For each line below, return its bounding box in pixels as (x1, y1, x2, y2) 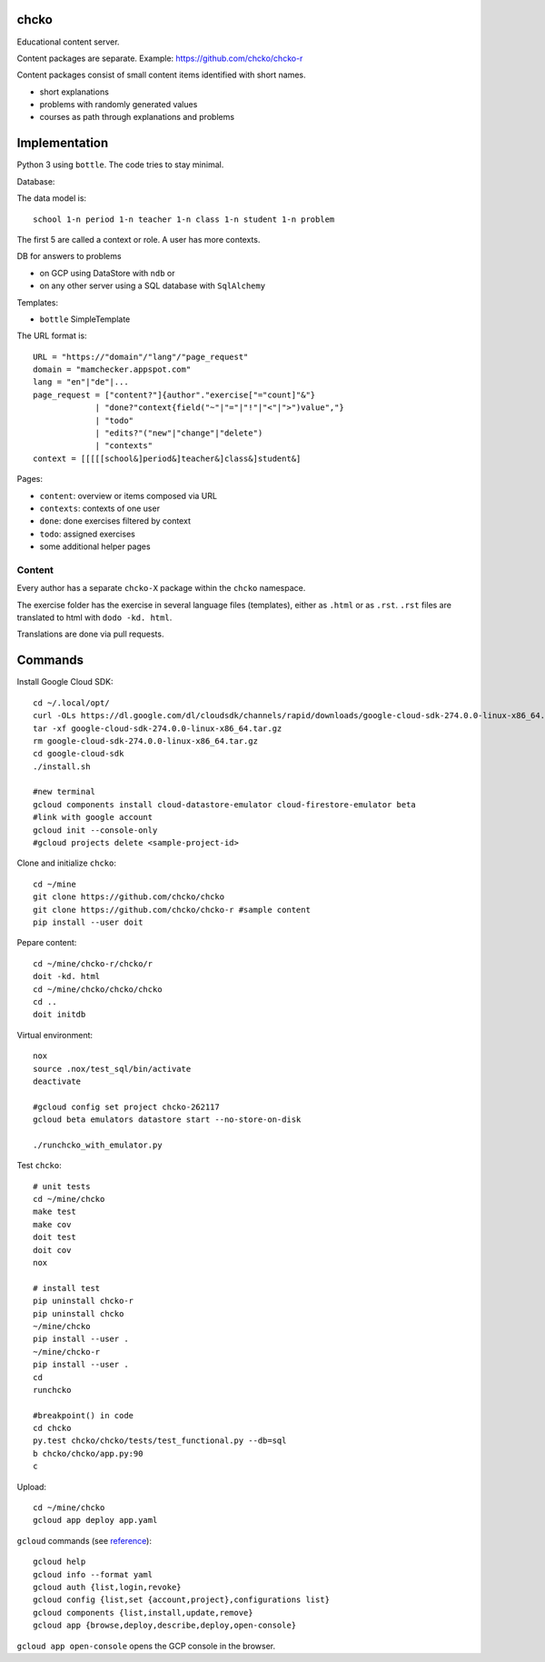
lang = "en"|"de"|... (33, 377, 129, 387)
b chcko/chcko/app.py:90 (33, 1448, 144, 1458)
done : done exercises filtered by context (39, 516, 191, 526)
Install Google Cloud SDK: (16, 676, 114, 687)
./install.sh (33, 761, 91, 772)
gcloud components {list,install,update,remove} (33, 1607, 253, 1617)
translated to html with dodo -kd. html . (16, 612, 173, 623)
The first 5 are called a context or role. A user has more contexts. (16, 234, 261, 245)
